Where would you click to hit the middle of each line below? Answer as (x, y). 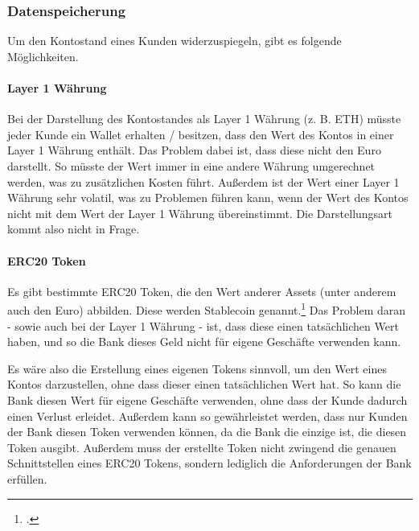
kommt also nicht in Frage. (74, 229)
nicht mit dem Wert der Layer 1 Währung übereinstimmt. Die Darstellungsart (200, 213)
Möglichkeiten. (43, 56)
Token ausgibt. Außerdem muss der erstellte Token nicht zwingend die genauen (202, 447)
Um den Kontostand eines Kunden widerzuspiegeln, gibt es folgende (175, 41)
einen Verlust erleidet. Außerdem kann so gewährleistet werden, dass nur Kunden (207, 416)
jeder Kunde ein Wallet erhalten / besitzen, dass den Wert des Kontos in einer (201, 134)
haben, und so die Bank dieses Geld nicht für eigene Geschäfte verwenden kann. (204, 342)
